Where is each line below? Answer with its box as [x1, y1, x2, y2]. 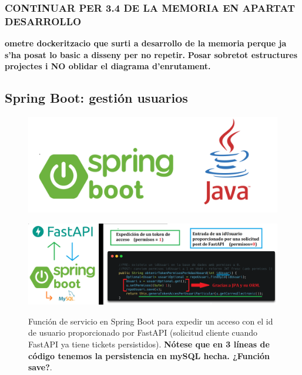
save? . [28, 361, 52, 373]
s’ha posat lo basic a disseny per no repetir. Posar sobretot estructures [5, 48, 298, 60]
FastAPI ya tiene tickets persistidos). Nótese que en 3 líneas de [28, 337, 270, 350]
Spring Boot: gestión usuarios [5, 89, 188, 107]
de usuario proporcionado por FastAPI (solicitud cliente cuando [28, 326, 258, 339]
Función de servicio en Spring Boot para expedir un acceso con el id [28, 315, 273, 327]
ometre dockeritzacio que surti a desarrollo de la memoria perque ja [5, 37, 287, 49]
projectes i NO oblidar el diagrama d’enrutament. [5, 60, 211, 72]
